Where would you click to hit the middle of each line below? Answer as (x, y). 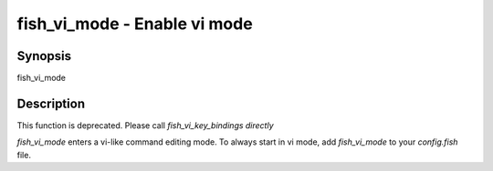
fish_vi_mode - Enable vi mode (135, 24)
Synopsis (44, 56)
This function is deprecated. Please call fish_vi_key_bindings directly (145, 125)
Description (51, 103)
